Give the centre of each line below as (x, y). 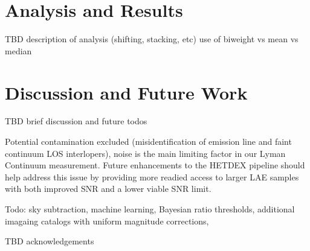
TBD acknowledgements (50, 241)
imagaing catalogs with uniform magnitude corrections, (107, 221)
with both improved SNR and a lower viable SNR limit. (108, 189)
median (18, 50)
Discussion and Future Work (126, 92)
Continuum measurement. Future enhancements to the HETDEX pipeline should (155, 165)
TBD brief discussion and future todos (76, 121)
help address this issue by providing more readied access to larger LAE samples (152, 176)
